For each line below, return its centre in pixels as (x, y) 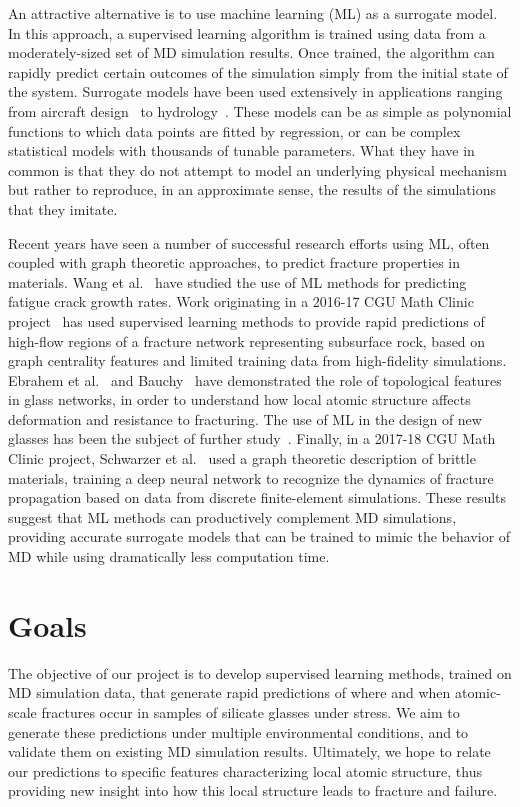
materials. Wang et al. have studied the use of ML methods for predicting (237, 281)
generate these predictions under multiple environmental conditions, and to (238, 731)
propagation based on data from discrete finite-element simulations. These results (257, 497)
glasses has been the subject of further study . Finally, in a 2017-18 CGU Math (252, 438)
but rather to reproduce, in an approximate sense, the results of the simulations (252, 189)
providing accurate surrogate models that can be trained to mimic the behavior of (259, 536)
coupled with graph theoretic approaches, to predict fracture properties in (234, 262)
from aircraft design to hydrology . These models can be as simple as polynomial (260, 110)
